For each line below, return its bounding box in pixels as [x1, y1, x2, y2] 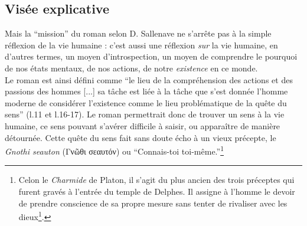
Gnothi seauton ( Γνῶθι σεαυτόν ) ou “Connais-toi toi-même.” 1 [5, 143, 224, 157]
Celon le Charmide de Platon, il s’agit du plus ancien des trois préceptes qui [18, 173, 295, 186]
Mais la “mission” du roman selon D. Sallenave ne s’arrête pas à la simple [5, 27, 272, 40]
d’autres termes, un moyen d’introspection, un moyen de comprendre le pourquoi [5, 50, 298, 63]
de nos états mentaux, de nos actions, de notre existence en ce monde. [5, 61, 258, 74]
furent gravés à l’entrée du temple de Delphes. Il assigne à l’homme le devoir [18, 185, 295, 197]
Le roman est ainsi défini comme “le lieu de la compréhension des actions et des [5, 73, 293, 86]
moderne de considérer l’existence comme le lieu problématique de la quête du [5, 96, 287, 109]
